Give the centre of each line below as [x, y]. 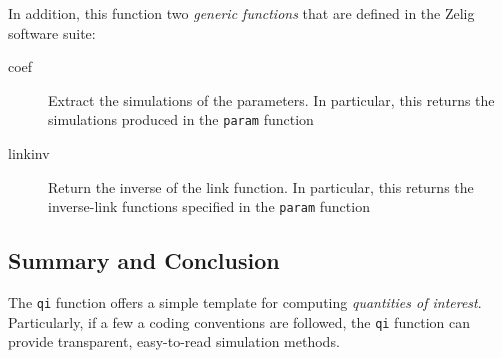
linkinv [29, 153]
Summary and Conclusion [144, 260]
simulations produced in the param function [181, 119]
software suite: [52, 32]
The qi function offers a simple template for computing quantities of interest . [245, 302]
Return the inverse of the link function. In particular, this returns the [261, 186]
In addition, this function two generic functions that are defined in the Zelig [241, 13]
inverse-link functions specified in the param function [209, 206]
